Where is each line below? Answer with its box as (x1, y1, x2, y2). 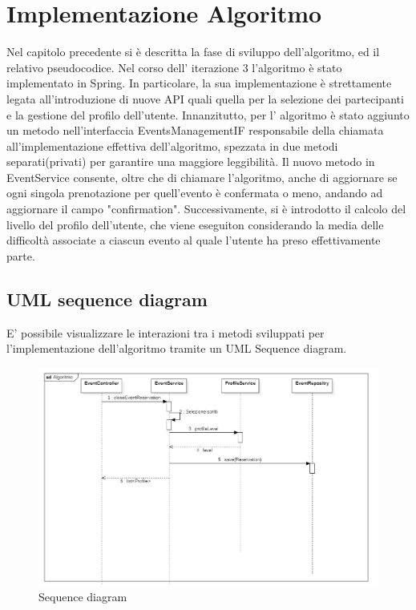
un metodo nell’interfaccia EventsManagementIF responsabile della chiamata (6, 122, 384, 139)
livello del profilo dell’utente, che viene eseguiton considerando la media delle (6, 216, 384, 232)
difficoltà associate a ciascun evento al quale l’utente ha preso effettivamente (6, 232, 381, 248)
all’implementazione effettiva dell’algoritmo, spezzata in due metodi (6, 137, 338, 154)
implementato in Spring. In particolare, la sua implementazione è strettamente (6, 75, 392, 91)
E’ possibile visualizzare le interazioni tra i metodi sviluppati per (6, 324, 325, 341)
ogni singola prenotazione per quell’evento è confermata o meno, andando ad (6, 184, 383, 201)
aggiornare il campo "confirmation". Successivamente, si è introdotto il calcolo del (6, 200, 406, 217)
